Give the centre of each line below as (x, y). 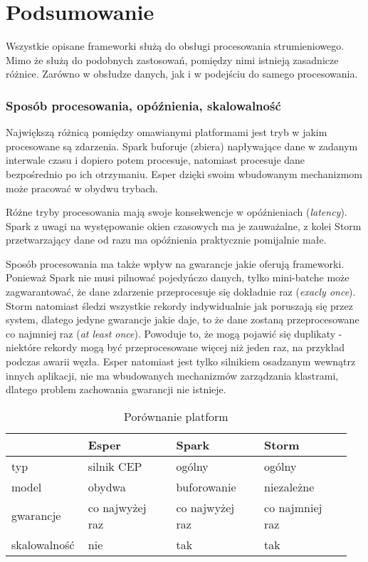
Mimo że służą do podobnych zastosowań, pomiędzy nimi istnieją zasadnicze (172, 59)
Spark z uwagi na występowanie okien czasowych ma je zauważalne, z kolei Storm (184, 225)
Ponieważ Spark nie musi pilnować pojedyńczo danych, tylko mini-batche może (178, 277)
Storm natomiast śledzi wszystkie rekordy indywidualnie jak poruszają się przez (179, 305)
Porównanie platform (176, 416)
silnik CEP (115, 466)
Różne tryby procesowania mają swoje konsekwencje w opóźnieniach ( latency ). (177, 212)
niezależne (289, 486)
